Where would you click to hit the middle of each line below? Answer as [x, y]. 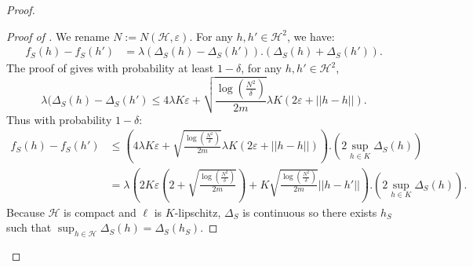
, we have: [311, 36]
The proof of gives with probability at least [110, 68]
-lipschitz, [198, 212]
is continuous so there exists [310, 212]
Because [25, 212]
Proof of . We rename [58, 36]
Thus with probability [59, 119]
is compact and [100, 212]
